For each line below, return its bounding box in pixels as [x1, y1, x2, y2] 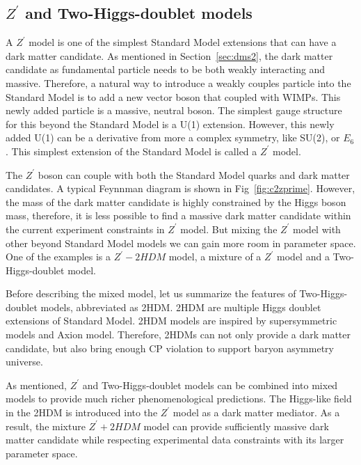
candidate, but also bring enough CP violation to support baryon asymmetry [6, 340, 334, 355]
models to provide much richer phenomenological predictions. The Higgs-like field [6, 391, 352, 406]
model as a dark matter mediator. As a [173, 405, 340, 420]
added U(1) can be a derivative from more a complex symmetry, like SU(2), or [6, 130, 340, 145]
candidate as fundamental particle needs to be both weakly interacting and [6, 62, 326, 77]
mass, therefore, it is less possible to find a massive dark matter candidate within [6, 208, 351, 223]
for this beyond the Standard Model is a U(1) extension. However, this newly [6, 116, 335, 131]
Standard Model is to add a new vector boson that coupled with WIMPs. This [6, 89, 341, 104]
